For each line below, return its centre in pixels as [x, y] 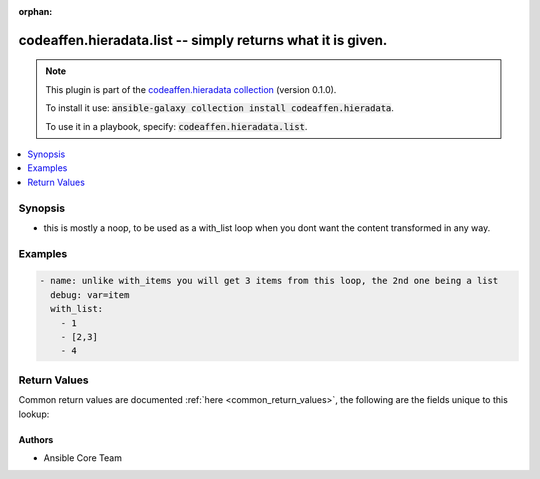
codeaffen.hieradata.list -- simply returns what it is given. [203, 40]
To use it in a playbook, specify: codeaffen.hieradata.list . [176, 126]
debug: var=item [90, 294]
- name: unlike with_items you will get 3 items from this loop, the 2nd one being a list [269, 281]
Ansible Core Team [82, 457]
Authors [36, 439]
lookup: [34, 414]
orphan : [35, 11]
